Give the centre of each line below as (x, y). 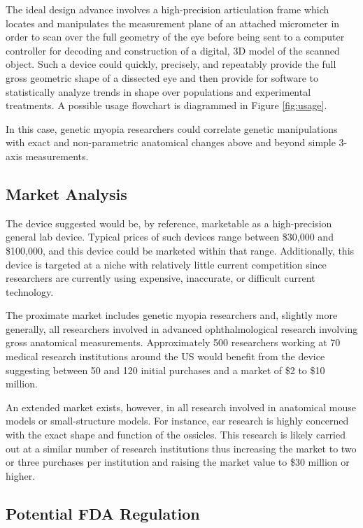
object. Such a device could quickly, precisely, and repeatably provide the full (171, 64)
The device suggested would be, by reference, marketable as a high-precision (169, 223)
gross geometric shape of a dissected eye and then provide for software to (162, 77)
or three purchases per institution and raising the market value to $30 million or (178, 462)
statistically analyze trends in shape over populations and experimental (158, 91)
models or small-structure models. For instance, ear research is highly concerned (177, 421)
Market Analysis (66, 193)
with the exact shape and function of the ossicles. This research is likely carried (176, 435)
